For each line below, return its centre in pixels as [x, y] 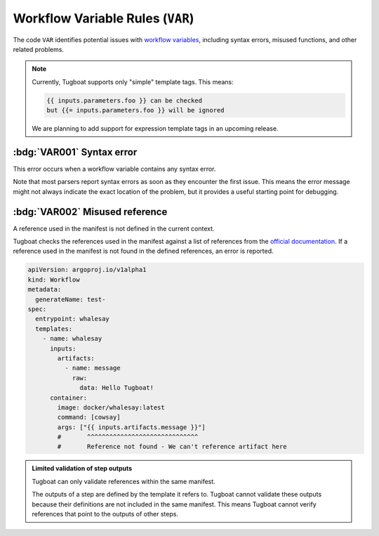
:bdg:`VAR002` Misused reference [90, 212]
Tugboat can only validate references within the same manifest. [124, 481]
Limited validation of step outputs [82, 469]
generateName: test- [71, 299]
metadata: [45, 289]
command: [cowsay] [89, 417]
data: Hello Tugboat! [117, 388]
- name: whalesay [72, 339]
